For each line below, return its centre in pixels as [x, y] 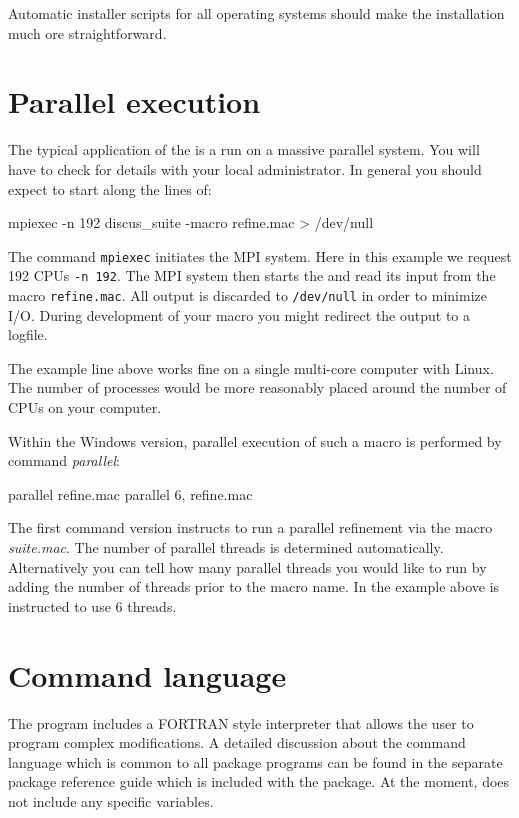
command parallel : [64, 460]
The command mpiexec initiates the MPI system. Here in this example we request [260, 255]
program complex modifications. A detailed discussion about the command [237, 742]
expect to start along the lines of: [110, 188]
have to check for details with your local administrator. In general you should [245, 168]
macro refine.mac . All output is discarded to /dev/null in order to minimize [247, 295]
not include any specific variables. [111, 800]
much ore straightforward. [87, 32]
